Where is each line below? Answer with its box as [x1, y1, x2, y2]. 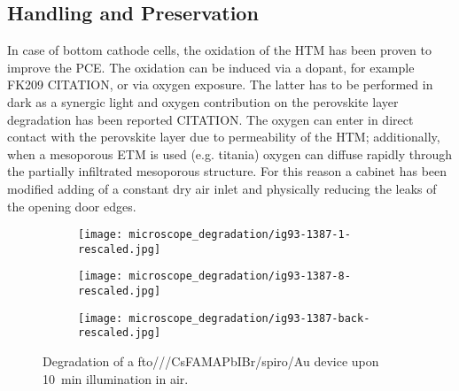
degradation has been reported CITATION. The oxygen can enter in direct [7, 110, 414, 128]
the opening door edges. [7, 196, 136, 215]
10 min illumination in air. [43, 369, 189, 387]
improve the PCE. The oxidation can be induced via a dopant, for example [7, 57, 415, 76]
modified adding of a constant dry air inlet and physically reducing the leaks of [7, 179, 437, 197]
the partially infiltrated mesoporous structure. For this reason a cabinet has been [7, 162, 447, 180]
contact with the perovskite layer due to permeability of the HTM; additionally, [7, 127, 440, 146]
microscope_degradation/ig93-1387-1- [128, 228, 351, 241]
